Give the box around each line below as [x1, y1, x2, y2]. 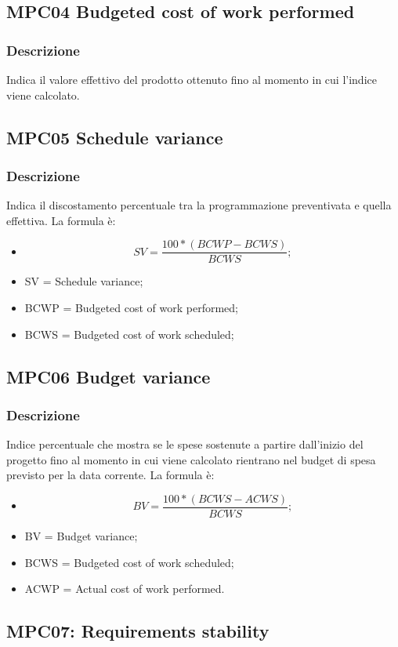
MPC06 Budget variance [6, 364, 211, 388]
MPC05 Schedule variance [6, 125, 223, 149]
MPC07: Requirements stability [6, 619, 270, 643]
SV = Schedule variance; [24, 273, 143, 289]
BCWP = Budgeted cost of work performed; [24, 300, 239, 316]
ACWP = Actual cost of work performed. [24, 580, 225, 597]
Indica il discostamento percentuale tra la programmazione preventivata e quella [6, 197, 392, 213]
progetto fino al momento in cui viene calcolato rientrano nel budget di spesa [6, 451, 376, 467]
